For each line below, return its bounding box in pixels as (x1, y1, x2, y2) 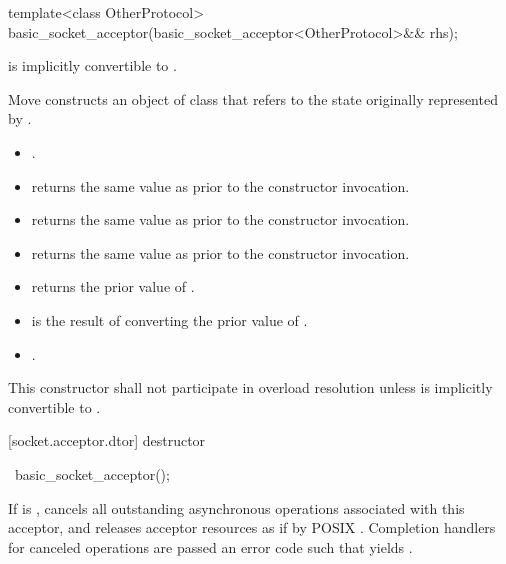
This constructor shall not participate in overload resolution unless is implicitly (8, 377, 493, 398)
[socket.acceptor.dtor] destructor (8, 430, 206, 451)
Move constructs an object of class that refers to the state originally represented (8, 88, 498, 109)
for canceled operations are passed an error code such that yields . (8, 536, 413, 557)
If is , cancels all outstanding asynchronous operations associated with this (8, 497, 465, 518)
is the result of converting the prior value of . (31, 309, 308, 330)
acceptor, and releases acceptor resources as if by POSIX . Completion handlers (8, 517, 496, 538)
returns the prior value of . (31, 276, 195, 297)
